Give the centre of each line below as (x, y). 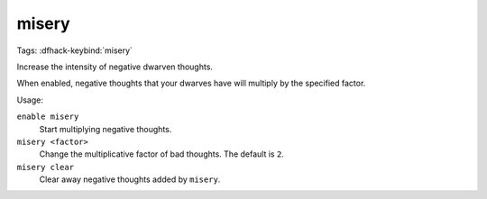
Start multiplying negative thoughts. (106, 129)
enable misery (48, 117)
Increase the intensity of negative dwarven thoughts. (115, 67)
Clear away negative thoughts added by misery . (130, 179)
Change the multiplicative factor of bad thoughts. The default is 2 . (161, 154)
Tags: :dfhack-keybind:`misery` (74, 50)
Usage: (30, 100)
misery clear (46, 167)
